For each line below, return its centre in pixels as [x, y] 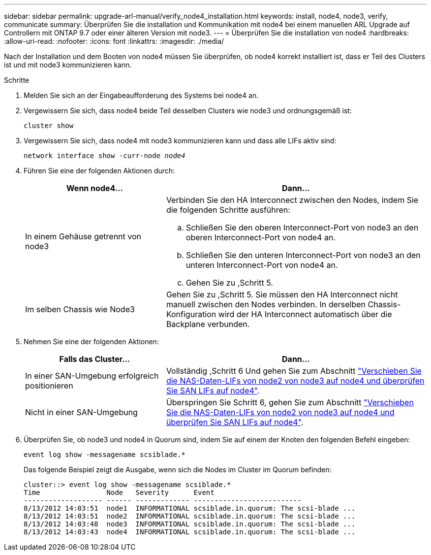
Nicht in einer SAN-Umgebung [81, 412]
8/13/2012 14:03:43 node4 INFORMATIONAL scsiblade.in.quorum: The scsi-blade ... [190, 532]
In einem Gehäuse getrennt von [83, 236]
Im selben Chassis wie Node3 [80, 309]
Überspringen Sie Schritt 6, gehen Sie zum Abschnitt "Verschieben [290, 402]
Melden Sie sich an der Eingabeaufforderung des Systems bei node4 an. [141, 95]
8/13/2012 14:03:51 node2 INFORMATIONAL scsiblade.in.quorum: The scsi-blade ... [190, 516]
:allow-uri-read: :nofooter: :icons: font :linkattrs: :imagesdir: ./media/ [114, 41]
